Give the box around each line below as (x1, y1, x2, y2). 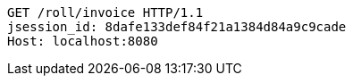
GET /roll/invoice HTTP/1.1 (7, 5, 204, 20)
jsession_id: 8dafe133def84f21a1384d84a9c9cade (7, 20, 347, 34)
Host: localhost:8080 (7, 34, 158, 48)
